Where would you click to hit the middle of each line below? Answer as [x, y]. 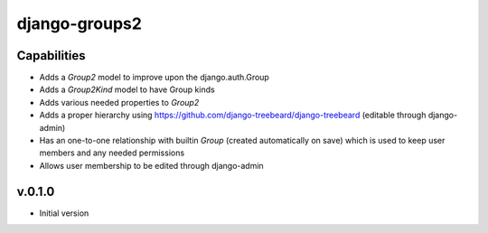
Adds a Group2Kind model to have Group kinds [127, 89]
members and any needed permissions [112, 153]
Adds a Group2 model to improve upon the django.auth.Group [155, 78]
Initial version [64, 213]
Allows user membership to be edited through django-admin [151, 165]
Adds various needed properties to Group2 [119, 102]
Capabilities [51, 56]
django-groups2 [79, 23]
